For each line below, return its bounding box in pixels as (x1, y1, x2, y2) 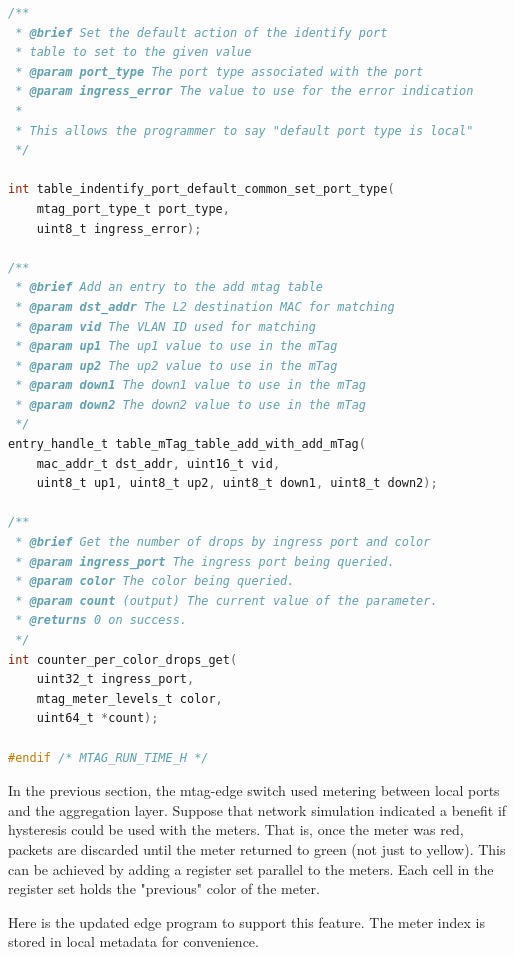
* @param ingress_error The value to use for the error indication (15, 84, 474, 99)
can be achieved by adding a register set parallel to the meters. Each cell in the (8, 858, 494, 879)
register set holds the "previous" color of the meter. (8, 878, 320, 899)
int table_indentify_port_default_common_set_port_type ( (8, 182, 395, 197)
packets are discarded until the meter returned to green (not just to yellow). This (8, 838, 506, 859)
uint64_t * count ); (36, 711, 159, 726)
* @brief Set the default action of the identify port (15, 25, 388, 40)
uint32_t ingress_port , (36, 672, 195, 687)
